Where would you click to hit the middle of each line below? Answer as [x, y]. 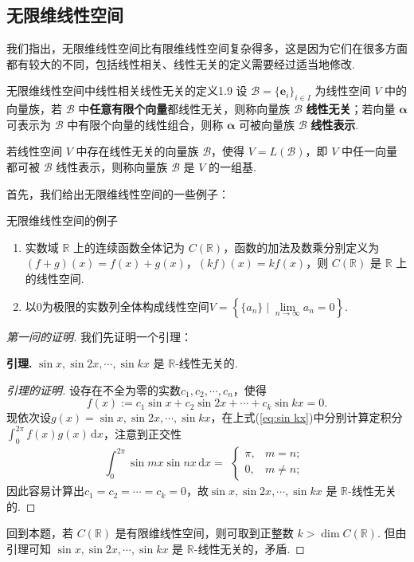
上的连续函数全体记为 [129, 247]
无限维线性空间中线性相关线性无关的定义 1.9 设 [127, 90]
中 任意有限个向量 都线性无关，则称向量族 [184, 109]
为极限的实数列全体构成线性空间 [125, 306]
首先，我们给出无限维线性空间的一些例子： [118, 193]
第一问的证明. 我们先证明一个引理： [99, 336]
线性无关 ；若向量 [351, 109]
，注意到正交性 [142, 433]
